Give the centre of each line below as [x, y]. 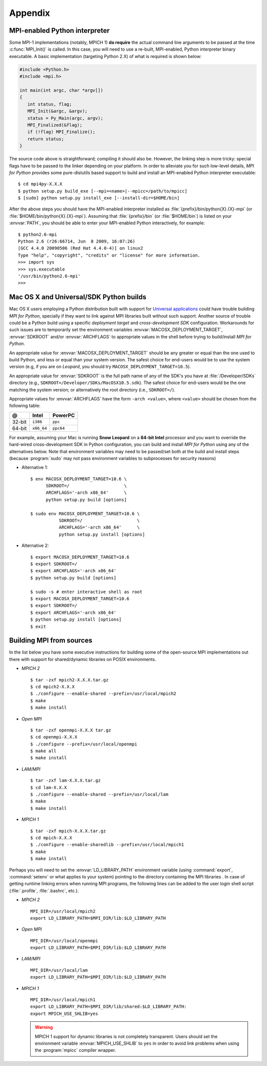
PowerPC [64, 415]
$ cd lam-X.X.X [49, 787]
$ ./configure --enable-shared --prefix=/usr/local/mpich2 [103, 694]
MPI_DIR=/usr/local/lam [59, 970]
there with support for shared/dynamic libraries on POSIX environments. [83, 659]
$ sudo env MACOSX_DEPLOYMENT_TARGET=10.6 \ [85, 513]
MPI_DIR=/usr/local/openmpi [64, 941]
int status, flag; [50, 104]
